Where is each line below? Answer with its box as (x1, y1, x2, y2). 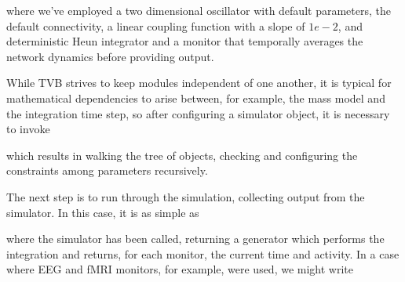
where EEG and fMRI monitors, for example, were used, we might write (6, 261, 354, 277)
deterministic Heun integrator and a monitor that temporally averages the (6, 33, 363, 49)
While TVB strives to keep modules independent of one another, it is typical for (6, 74, 392, 91)
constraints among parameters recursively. (6, 162, 208, 179)
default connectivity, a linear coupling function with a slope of (6, 17, 305, 34)
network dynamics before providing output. (6, 48, 214, 64)
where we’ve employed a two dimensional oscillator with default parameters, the (6, 2, 391, 18)
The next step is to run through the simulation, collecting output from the (6, 188, 365, 204)
